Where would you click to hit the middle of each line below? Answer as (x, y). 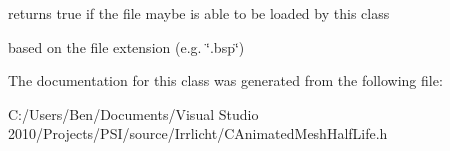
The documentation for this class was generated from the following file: (225, 80)
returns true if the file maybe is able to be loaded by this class (199, 13)
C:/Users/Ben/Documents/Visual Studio (133, 113)
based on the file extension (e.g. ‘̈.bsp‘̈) (126, 46)
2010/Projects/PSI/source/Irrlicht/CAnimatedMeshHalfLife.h (198, 133)
